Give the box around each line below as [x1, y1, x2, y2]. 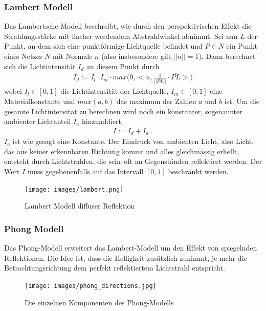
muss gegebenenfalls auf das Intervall [27, 166, 144, 177]
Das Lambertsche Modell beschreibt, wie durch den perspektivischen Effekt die [4, 20, 252, 31]
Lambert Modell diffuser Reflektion [25, 200, 135, 211]
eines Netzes [4, 51, 42, 61]
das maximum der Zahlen [116, 95, 196, 106]
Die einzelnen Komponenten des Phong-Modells [25, 297, 174, 307]
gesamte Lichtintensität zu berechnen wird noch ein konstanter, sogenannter [4, 106, 242, 116]
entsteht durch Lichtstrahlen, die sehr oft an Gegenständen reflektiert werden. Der [4, 156, 262, 167]
